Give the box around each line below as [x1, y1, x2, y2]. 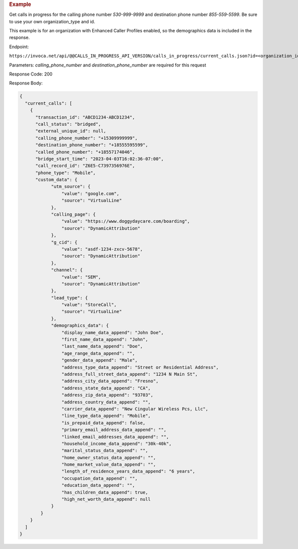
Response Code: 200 [9, 71, 53, 77]
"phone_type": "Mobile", [35, 170, 96, 176]
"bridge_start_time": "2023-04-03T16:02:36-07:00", [35, 156, 164, 161]
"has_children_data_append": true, [61, 489, 149, 495]
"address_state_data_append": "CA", [61, 385, 151, 391]
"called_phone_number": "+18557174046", [35, 149, 135, 155]
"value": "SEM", [61, 274, 101, 280]
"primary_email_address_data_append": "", [61, 427, 166, 433]
